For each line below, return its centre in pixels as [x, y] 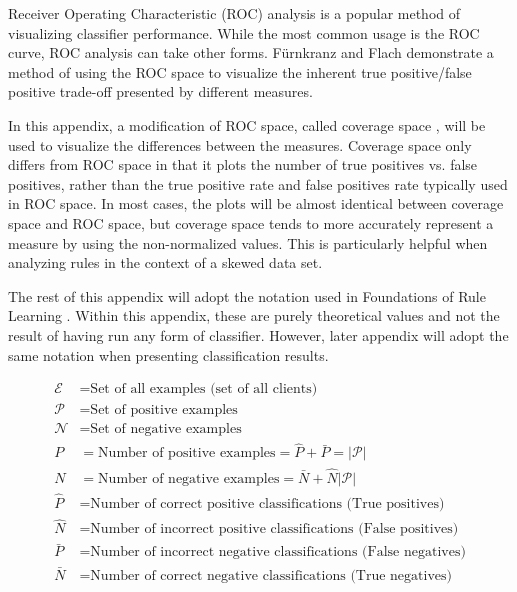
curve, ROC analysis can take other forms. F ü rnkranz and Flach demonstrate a [251, 52]
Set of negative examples [166, 429]
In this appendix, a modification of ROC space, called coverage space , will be [247, 124]
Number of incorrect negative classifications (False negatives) [278, 552]
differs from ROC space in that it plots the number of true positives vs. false [243, 164]
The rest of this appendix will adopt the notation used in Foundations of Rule [247, 295]
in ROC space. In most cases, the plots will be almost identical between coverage [256, 203]
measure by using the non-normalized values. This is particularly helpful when [248, 242]
